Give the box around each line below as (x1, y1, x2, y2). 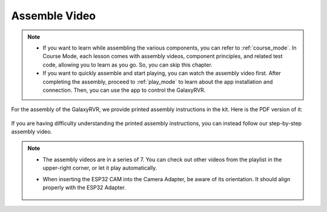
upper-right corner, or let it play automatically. (42, 164, 157, 172)
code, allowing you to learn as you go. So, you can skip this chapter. (42, 61, 213, 68)
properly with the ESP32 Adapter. (42, 184, 127, 191)
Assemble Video (11, 9, 96, 22)
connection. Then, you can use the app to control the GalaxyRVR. (42, 86, 206, 94)
